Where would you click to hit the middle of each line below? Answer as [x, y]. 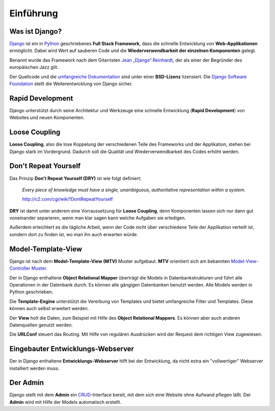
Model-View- [245, 261]
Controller [20, 268]
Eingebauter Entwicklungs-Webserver [72, 349]
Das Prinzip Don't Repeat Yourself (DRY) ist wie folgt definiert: [75, 178]
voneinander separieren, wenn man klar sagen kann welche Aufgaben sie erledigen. [98, 218]
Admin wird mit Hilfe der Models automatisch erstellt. [65, 402]
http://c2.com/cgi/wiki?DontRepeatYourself [67, 199]
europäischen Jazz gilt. [34, 67]
